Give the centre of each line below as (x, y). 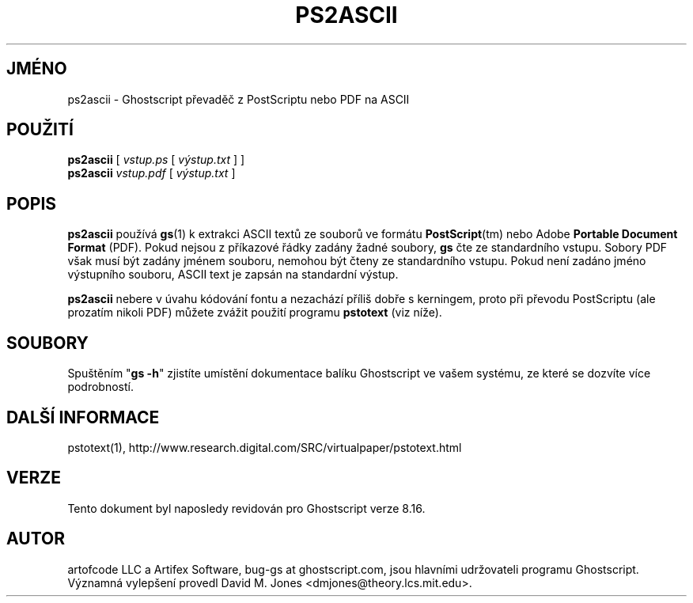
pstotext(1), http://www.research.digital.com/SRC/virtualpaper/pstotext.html (265, 447)
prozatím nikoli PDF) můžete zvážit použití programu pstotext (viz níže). (255, 313)
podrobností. (100, 387)
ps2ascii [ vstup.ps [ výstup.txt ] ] (156, 160)
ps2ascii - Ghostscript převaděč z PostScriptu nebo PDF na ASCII (239, 99)
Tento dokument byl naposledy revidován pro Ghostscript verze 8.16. (246, 508)
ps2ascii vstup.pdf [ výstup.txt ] (151, 173)
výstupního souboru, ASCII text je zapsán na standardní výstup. (233, 275)
